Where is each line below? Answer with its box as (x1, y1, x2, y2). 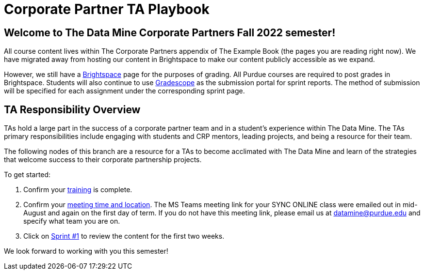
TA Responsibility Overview (4, 103, 141, 116)
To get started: (4, 170, 51, 179)
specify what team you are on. (23, 217, 120, 226)
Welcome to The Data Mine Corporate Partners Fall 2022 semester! (4, 26, 336, 39)
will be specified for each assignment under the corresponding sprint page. (4, 87, 245, 95)
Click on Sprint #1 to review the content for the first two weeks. (23, 232, 225, 241)
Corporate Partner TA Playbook (4, 1, 210, 17)
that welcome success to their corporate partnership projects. (4, 155, 202, 164)
